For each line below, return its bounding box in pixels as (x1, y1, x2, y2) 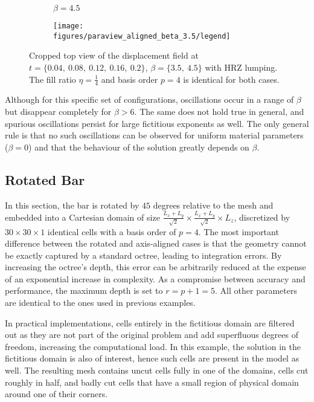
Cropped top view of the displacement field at (29, 49, 199, 62)
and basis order (101, 73, 158, 85)
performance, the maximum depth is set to (5, 284, 163, 297)
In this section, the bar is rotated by (5, 198, 139, 211)
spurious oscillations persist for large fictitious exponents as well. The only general (5, 117, 309, 129)
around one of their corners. (5, 387, 108, 400)
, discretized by (234, 210, 290, 223)
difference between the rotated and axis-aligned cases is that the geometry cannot (5, 237, 307, 250)
